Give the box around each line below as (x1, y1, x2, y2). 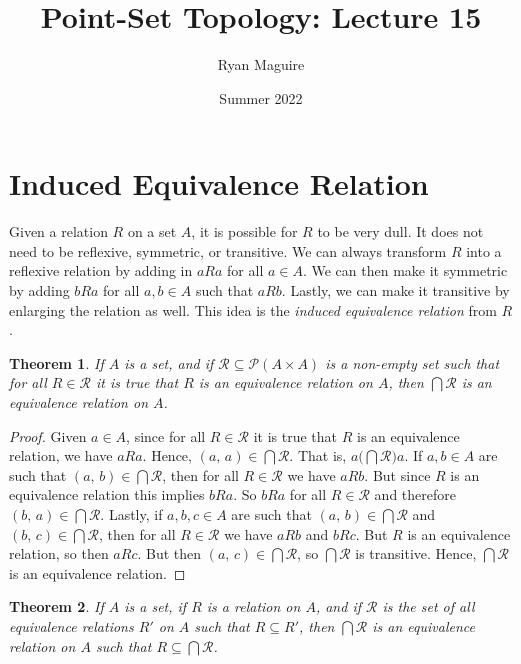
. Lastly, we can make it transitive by (281, 280, 510, 301)
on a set (127, 221, 177, 242)
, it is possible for (191, 221, 298, 242)
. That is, (289, 445, 347, 466)
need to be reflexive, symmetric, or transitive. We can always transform (9, 240, 447, 261)
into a (466, 240, 502, 261)
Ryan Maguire (217, 54, 305, 75)
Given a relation (9, 221, 108, 242)
